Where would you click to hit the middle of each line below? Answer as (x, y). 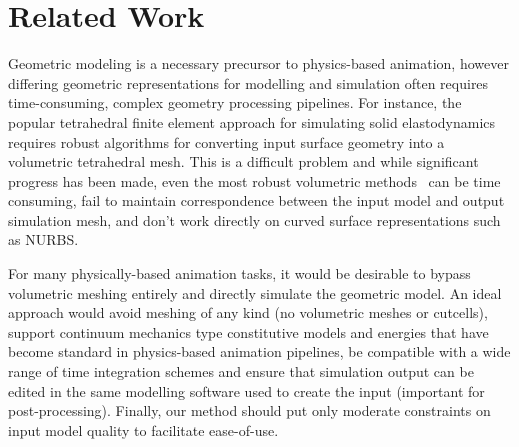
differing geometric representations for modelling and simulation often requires (248, 82)
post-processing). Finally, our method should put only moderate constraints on (249, 410)
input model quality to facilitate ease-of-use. (143, 429)
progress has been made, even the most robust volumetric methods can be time (254, 180)
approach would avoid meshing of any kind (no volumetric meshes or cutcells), (248, 312)
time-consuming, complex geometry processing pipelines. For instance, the (235, 102)
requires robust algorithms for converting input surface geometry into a (226, 141)
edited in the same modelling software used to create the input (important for (246, 390)
